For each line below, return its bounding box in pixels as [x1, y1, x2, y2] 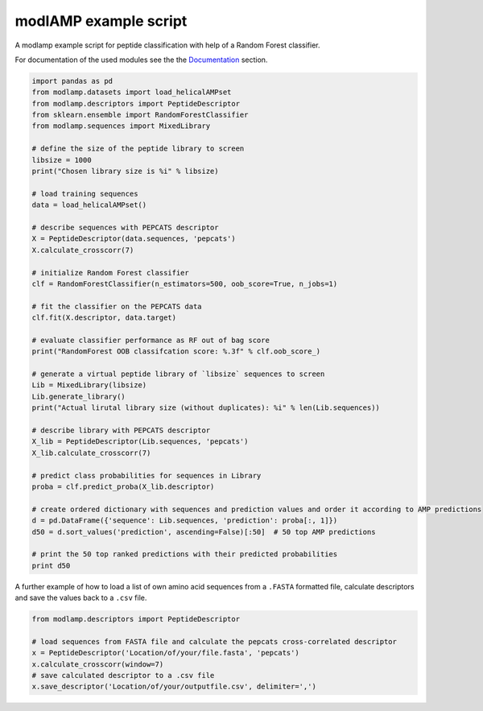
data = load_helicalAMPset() [31, 200, 147, 209]
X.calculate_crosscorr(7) [31, 246, 134, 254]
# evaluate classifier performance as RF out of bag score [31, 335, 270, 345]
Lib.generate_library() [31, 391, 126, 401]
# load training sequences [31, 189, 138, 198]
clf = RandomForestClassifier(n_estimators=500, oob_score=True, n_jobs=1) [31, 279, 338, 288]
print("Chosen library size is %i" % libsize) [31, 167, 219, 176]
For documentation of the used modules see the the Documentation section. [14, 55, 268, 64]
